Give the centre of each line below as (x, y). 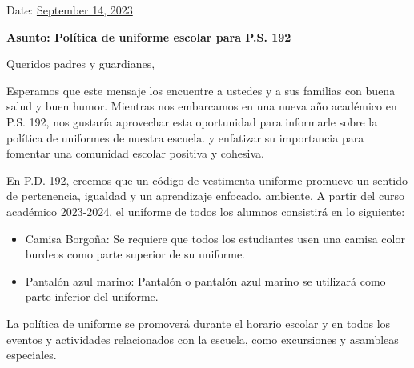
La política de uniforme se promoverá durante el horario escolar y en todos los (199, 323)
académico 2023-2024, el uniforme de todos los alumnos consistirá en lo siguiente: (206, 211)
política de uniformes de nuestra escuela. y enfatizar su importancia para (185, 137)
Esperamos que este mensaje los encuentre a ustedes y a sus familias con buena (201, 90)
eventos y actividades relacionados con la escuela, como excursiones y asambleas (203, 339)
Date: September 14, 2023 (70, 10)
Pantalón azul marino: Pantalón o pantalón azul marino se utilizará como (205, 280)
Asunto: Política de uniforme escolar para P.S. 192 (149, 36)
